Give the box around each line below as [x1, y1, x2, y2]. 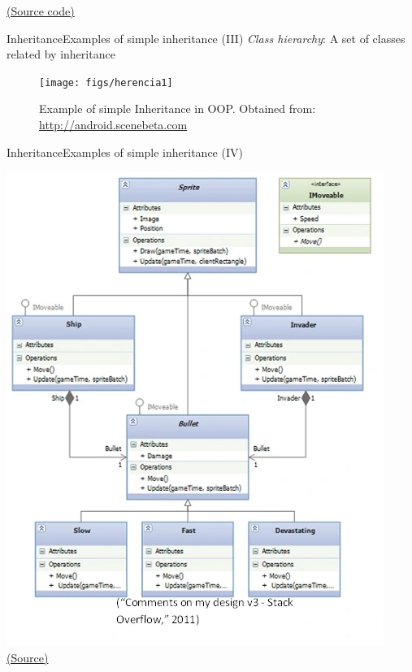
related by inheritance [7, 46, 115, 63]
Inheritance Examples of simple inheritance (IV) [7, 143, 243, 160]
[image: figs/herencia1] [39, 76, 173, 89]
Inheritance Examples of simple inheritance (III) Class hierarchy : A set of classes [7, 29, 405, 46]
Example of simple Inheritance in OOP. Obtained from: [39, 100, 316, 117]
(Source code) [7, 2, 75, 19]
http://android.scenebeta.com [39, 116, 188, 133]
